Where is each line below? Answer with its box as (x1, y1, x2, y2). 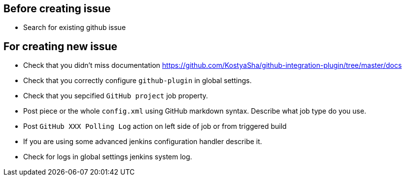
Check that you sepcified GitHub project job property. (23, 91, 208, 100)
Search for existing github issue (23, 23, 126, 32)
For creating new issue (3, 40, 118, 53)
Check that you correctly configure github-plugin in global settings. (23, 76, 252, 85)
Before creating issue (3, 2, 111, 15)
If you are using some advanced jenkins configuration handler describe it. (23, 137, 262, 146)
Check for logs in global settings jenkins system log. (23, 152, 192, 161)
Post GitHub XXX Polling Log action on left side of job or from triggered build (23, 122, 287, 131)
